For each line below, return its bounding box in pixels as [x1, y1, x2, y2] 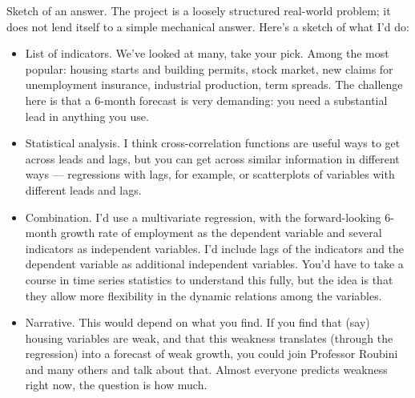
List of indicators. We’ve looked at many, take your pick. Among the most [25, 45, 389, 62]
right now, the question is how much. [25, 376, 207, 393]
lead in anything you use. [25, 107, 149, 124]
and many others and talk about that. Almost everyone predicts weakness [25, 360, 388, 377]
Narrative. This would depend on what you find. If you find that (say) [25, 314, 370, 331]
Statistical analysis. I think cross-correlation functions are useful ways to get [25, 135, 401, 151]
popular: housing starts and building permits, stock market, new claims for [25, 60, 393, 77]
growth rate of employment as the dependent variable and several [60, 224, 382, 241]
